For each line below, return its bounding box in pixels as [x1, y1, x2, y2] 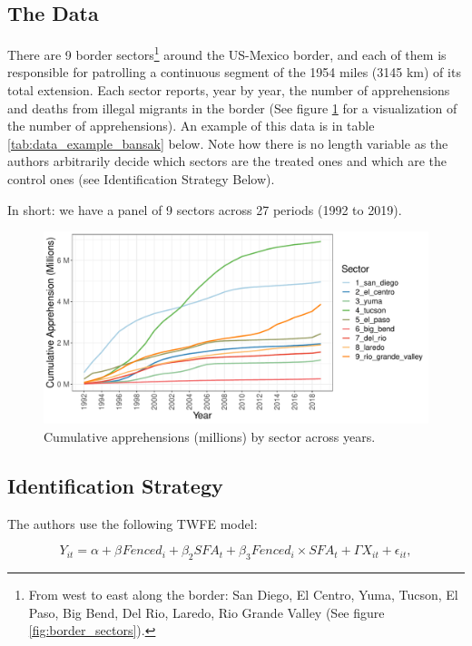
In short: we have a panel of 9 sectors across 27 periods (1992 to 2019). [7, 200, 402, 219]
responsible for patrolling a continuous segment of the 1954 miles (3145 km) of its [7, 63, 461, 82]
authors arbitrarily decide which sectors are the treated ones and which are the [7, 152, 447, 171]
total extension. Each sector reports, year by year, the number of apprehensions [7, 81, 450, 100]
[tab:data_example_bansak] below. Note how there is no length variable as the [7, 133, 448, 152]
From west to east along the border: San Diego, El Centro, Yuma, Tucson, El [28, 584, 458, 603]
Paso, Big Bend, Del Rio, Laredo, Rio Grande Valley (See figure [28, 602, 385, 622]
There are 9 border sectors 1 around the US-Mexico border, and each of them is [7, 43, 447, 64]
